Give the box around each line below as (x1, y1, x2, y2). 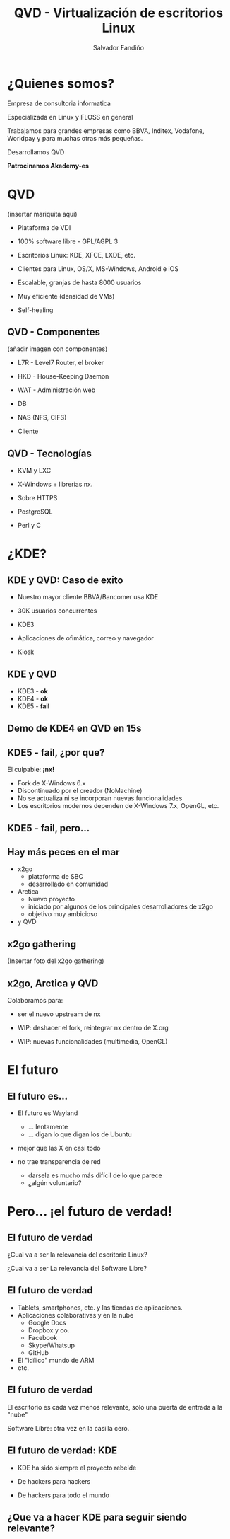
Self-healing (17, 306, 54, 314)
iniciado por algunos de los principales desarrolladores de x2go (28, 902, 214, 911)
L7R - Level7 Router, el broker (17, 359, 104, 367)
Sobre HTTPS (17, 494, 58, 502)
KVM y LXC (17, 466, 52, 475)
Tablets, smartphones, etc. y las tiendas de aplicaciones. (17, 1303, 183, 1312)
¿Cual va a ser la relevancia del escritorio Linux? (7, 1250, 147, 1259)
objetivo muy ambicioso (28, 910, 98, 918)
